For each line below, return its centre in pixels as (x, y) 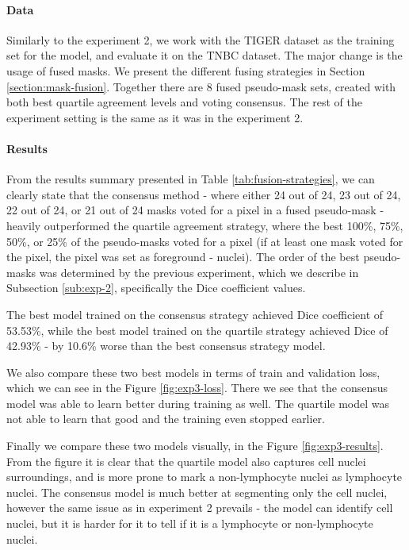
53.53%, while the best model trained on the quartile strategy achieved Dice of (197, 330)
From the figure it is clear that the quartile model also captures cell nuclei (186, 461)
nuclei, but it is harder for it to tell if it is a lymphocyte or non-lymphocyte (190, 523)
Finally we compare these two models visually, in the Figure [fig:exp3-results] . (195, 446)
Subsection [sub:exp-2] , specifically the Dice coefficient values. (156, 288)
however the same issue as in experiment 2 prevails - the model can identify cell (200, 508)
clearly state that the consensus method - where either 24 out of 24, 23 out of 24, (204, 194)
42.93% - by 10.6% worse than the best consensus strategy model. (166, 346)
